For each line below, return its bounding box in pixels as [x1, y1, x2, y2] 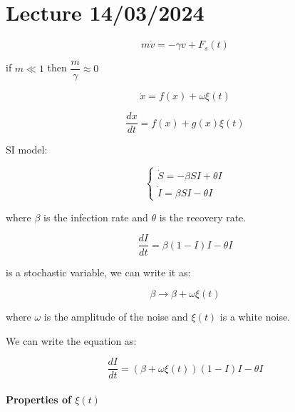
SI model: [6, 142, 48, 157]
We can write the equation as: [6, 333, 137, 348]
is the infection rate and [43, 209, 148, 224]
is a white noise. [219, 309, 291, 324]
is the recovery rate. [159, 209, 247, 224]
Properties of [6, 391, 71, 406]
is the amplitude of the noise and [43, 309, 188, 324]
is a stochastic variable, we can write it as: [6, 264, 191, 279]
